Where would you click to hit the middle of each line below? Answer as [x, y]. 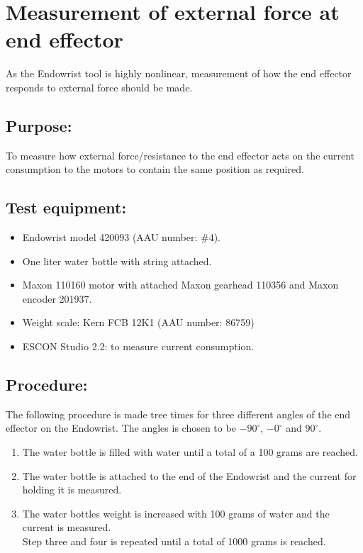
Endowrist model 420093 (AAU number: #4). [121, 237]
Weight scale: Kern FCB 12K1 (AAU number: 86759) [138, 322]
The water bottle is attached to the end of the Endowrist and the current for [189, 475]
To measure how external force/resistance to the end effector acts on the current [180, 155]
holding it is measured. [72, 490]
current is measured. [67, 527]
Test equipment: [66, 207]
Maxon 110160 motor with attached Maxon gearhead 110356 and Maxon [180, 285]
